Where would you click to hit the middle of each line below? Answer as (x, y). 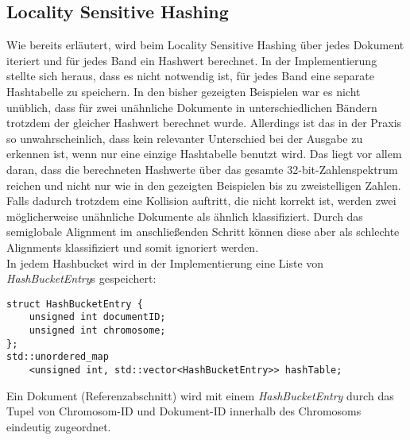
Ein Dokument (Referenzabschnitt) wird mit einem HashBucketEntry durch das (200, 395)
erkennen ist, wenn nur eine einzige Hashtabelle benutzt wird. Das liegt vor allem (204, 154)
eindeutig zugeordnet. (59, 426)
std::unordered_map (58, 357)
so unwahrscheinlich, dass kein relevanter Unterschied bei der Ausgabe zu (185, 138)
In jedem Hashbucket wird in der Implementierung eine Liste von (165, 262)
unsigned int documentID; (97, 317)
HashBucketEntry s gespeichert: (81, 278)
